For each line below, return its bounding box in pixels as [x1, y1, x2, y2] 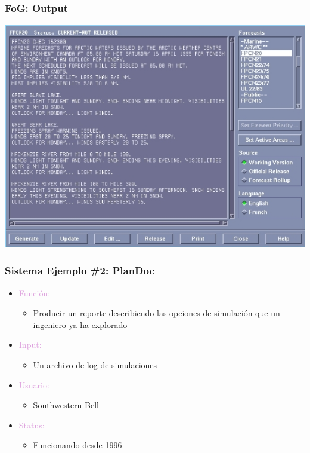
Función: [18, 286, 51, 299]
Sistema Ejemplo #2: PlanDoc [5, 263, 154, 278]
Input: [18, 338, 42, 351]
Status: [18, 418, 45, 431]
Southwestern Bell [33, 399, 99, 411]
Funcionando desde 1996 [33, 439, 122, 451]
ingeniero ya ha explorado [33, 318, 128, 330]
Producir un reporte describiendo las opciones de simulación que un [33, 307, 280, 319]
